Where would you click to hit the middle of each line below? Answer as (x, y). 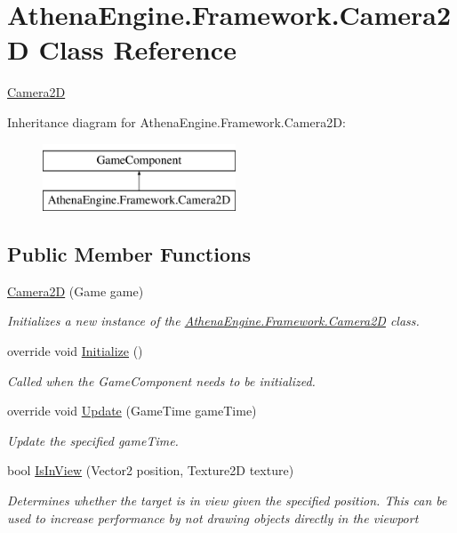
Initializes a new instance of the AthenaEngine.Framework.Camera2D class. (213, 321)
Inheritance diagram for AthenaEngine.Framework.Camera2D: (176, 121)
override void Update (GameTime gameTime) (132, 411)
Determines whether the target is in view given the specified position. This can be (227, 501)
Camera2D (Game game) (76, 291)
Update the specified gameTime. (93, 440)
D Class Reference (122, 49)
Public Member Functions (129, 254)
